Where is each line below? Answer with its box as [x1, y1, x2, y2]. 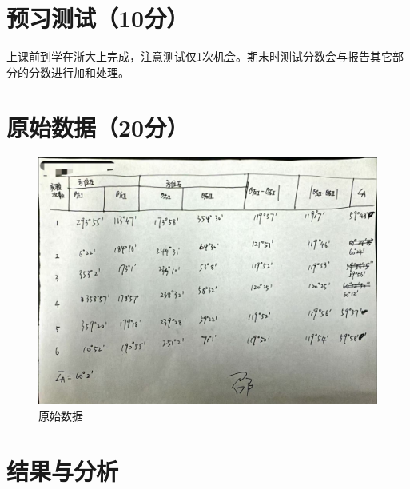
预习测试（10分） [6, 2, 189, 34]
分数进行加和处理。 [28, 63, 129, 80]
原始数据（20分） [6, 110, 189, 143]
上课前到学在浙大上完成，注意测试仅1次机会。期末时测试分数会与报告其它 [6, 48, 392, 65]
